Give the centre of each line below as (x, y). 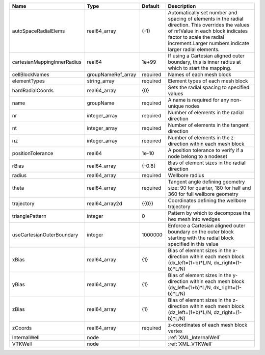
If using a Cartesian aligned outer (206, 56)
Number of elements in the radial (206, 113)
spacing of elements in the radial (206, 19)
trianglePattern (29, 216)
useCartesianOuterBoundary (45, 235)
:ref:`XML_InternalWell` (194, 337)
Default (150, 6)
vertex (175, 331)
